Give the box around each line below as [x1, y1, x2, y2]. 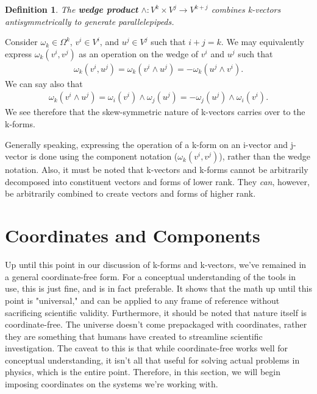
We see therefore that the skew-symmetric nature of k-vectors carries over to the [5, 105, 305, 118]
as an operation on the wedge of [79, 47, 199, 60]
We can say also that [5, 77, 83, 90]
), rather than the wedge [219, 150, 311, 163]
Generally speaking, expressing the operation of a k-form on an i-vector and [5, 138, 288, 150]
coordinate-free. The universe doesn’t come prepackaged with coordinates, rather [5, 318, 307, 331]
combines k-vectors [211, 3, 281, 15]
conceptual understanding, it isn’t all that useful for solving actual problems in [5, 353, 300, 366]
